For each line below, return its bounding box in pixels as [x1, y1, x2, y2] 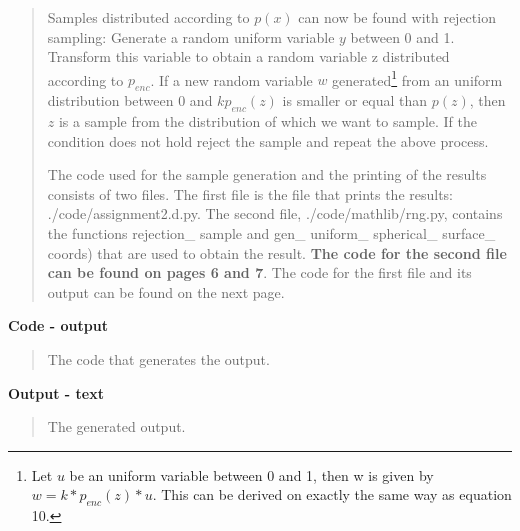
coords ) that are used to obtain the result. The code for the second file [47, 242, 507, 263]
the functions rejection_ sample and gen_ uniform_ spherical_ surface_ [47, 223, 496, 243]
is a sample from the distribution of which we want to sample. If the [58, 111, 477, 132]
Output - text [8, 382, 104, 403]
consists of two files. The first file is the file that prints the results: [47, 183, 454, 204]
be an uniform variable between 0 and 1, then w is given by [69, 464, 434, 485]
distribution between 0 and [47, 90, 213, 111]
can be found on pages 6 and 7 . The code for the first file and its [47, 262, 472, 283]
